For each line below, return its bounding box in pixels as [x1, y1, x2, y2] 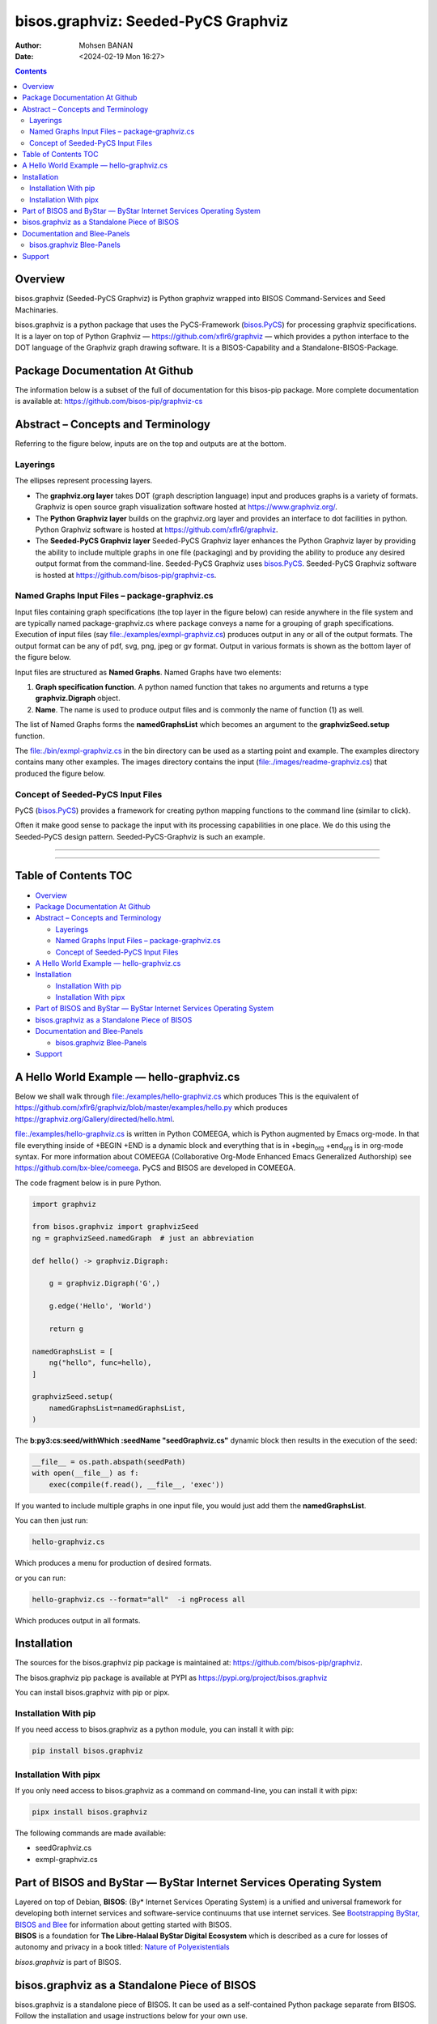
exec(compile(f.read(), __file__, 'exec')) [49, 1480, 224, 1489]
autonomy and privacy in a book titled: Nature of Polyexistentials [15, 1942, 230, 1952]
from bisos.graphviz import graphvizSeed [32, 1222, 199, 1231]
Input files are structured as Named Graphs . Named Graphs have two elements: [15, 667, 282, 677]
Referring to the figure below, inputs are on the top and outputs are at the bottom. [15, 439, 286, 449]
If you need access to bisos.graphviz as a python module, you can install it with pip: [15, 1724, 295, 1734]
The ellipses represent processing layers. [15, 476, 153, 486]
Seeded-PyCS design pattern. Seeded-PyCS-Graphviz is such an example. [15, 831, 265, 841]
